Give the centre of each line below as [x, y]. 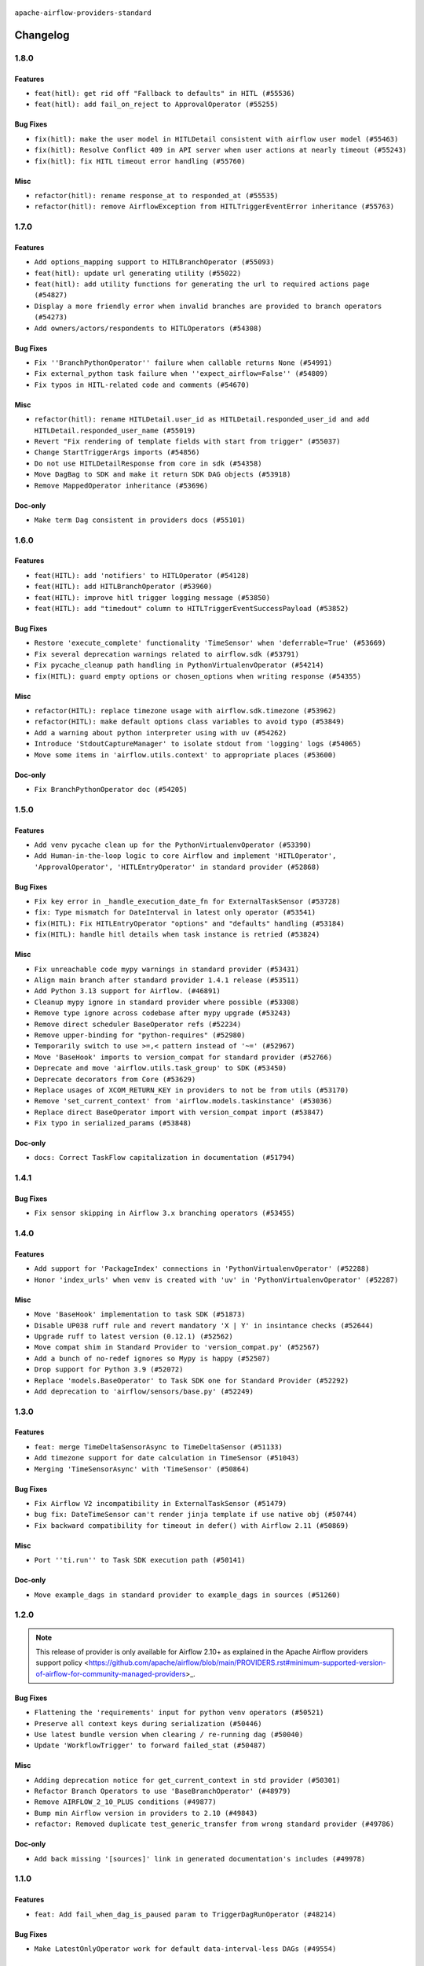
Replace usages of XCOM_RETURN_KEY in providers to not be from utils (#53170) [192, 1090]
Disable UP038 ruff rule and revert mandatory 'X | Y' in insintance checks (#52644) [204, 1325]
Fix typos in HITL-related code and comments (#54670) [142, 385]
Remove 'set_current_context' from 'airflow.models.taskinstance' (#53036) [183, 1101]
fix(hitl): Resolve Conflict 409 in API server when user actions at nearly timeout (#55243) [221, 150]
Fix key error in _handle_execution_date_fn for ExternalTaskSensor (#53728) [187, 902]
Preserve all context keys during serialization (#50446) [148, 1723]
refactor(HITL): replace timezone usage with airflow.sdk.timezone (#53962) [185, 711]
